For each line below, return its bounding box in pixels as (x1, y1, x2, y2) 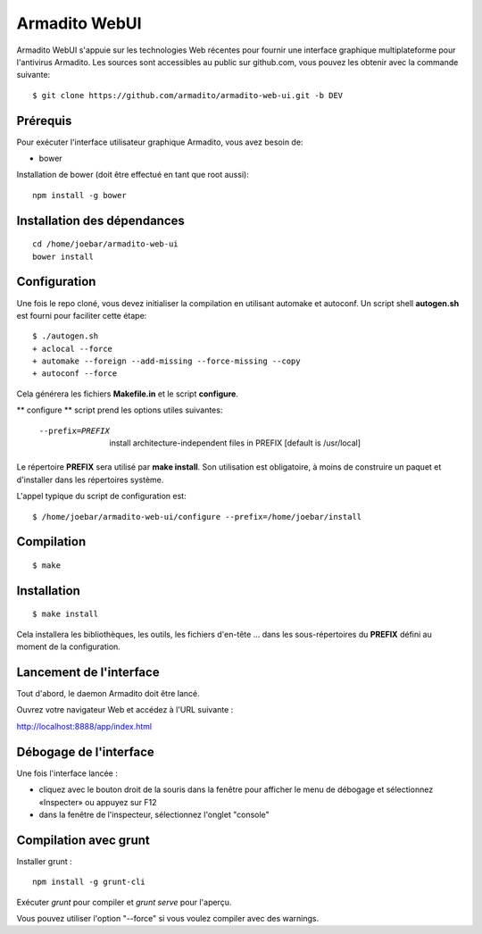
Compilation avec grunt (16, 832, 151, 847)
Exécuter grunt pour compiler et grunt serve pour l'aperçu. (16, 896, 232, 907)
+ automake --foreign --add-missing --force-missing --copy (32, 356, 301, 366)
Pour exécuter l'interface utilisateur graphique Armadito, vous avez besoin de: (16, 137, 303, 147)
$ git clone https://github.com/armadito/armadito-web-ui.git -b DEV (32, 90, 344, 100)
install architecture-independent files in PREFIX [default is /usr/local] (109, 438, 361, 448)
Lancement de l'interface (16, 664, 160, 680)
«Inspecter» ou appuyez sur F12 (38, 796, 157, 807)
